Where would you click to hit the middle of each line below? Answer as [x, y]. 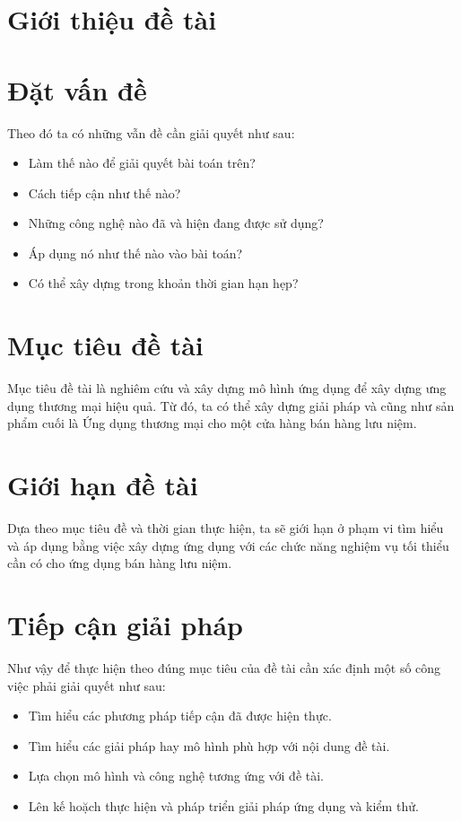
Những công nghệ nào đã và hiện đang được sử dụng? [176, 223]
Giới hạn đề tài [103, 485]
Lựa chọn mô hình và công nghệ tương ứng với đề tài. [176, 776]
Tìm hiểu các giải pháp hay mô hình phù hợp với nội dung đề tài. [209, 745]
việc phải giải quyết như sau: [87, 685]
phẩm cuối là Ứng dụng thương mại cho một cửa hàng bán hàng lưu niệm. [212, 423]
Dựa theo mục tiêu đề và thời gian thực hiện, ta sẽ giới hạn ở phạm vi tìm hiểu [226, 528]
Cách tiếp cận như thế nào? [104, 192]
